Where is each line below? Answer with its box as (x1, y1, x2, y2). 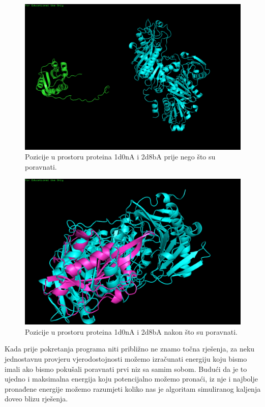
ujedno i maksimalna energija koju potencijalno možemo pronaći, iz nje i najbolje (5, 373, 258, 384)
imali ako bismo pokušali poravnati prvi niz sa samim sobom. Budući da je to (5, 363, 247, 374)
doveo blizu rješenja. (5, 393, 68, 404)
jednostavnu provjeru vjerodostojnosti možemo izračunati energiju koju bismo (5, 353, 247, 364)
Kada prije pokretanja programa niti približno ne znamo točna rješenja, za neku (5, 343, 255, 354)
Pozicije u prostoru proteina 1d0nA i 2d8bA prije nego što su (25, 151, 216, 162)
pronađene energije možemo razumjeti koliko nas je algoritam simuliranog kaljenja (5, 383, 261, 394)
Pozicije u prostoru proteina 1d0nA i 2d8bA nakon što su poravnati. (25, 326, 238, 337)
